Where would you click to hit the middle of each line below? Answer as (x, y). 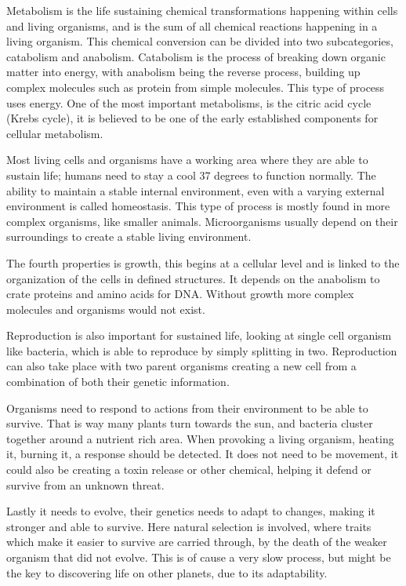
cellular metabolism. (55, 133)
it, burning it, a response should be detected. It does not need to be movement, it (203, 454)
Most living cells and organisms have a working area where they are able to (187, 160)
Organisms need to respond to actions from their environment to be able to (187, 408)
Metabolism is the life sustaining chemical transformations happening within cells (202, 10)
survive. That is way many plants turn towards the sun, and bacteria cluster (190, 423)
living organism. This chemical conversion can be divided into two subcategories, (200, 41)
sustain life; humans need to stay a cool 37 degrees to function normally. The (191, 175)
